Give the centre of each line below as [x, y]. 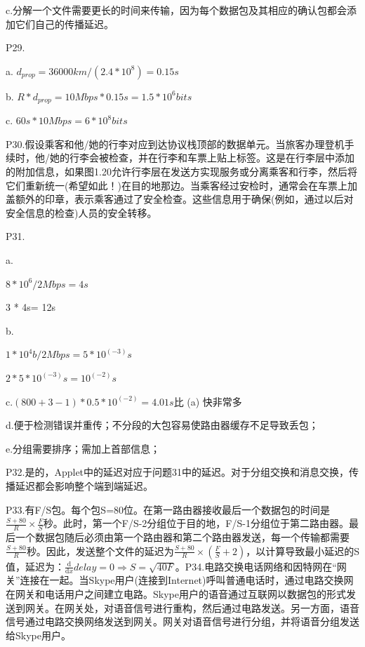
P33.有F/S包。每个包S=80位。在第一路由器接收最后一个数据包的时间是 [168, 509]
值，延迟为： [35, 566]
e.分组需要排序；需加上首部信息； [83, 448]
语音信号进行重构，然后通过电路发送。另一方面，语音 [236, 607]
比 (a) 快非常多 [208, 401]
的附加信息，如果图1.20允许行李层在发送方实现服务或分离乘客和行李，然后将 [181, 172]
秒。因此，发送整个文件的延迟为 [100, 551]
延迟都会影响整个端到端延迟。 [84, 485]
